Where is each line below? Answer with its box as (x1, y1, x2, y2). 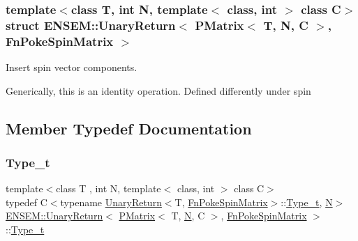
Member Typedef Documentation (6, 117, 252, 139)
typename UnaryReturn (60, 194, 162, 209)
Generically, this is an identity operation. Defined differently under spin (6, 83, 311, 98)
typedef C (6, 194, 47, 209)
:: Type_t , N (281, 194, 333, 209)
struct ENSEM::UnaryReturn (6, 16, 176, 33)
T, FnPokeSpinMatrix (174, 194, 268, 209)
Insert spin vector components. (6, 60, 137, 75)
